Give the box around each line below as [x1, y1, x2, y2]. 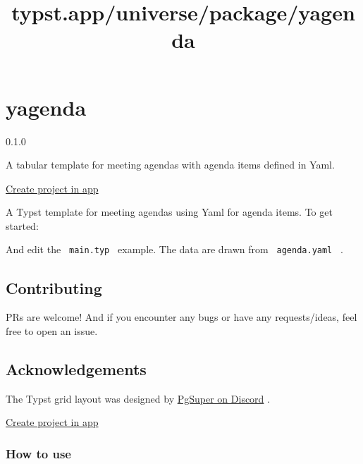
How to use [6, 444, 71, 462]
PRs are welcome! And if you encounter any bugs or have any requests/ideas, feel [6, 310, 357, 324]
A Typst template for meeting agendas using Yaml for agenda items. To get [6, 204, 333, 219]
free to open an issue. [6, 323, 98, 338]
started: [6, 218, 39, 233]
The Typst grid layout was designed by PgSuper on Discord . [6, 391, 270, 405]
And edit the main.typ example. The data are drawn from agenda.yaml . [6, 242, 344, 257]
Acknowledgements [6, 358, 147, 379]
